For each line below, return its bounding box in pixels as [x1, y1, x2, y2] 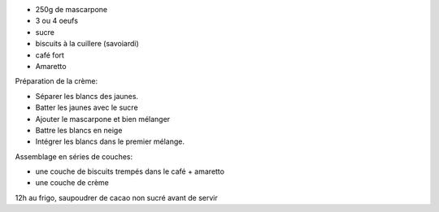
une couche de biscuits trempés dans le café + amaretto [35, 167, 225, 176]
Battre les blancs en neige [35, 125, 123, 135]
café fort [35, 50, 65, 60]
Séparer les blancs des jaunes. [35, 91, 138, 101]
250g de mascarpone [35, 5, 108, 14]
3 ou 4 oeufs [35, 16, 79, 26]
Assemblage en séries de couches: [15, 151, 133, 162]
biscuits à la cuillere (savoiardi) [35, 39, 140, 49]
